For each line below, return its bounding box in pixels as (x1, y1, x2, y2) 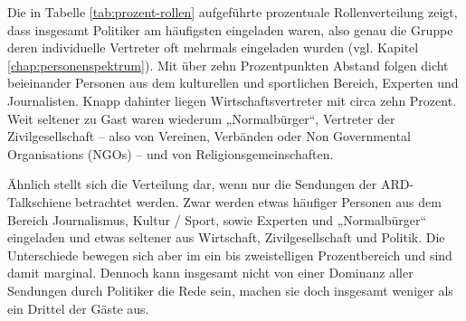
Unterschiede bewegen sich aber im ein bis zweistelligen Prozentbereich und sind (7, 245, 452, 264)
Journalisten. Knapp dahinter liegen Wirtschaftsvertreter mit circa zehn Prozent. (7, 90, 457, 109)
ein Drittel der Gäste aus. (7, 298, 149, 317)
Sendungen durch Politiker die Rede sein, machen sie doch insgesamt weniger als (7, 280, 453, 299)
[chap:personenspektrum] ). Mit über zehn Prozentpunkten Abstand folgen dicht (7, 55, 449, 74)
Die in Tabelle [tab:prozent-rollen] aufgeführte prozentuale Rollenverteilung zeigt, (7, 3, 458, 21)
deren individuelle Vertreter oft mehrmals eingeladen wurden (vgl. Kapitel (7, 38, 419, 57)
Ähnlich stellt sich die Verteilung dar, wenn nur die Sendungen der (7, 175, 377, 194)
